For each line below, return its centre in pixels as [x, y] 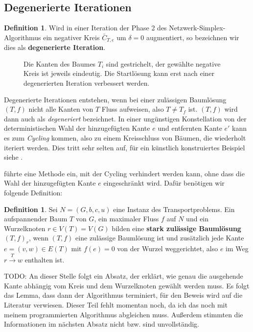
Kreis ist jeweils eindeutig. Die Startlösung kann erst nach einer [119, 73]
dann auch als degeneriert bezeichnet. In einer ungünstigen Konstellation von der [125, 118]
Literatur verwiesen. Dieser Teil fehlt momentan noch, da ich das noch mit [116, 304]
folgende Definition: [33, 192]
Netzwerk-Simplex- [197, 28]
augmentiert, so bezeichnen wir [193, 37]
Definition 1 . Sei [31, 209]
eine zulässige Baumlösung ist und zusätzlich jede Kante [160, 238]
